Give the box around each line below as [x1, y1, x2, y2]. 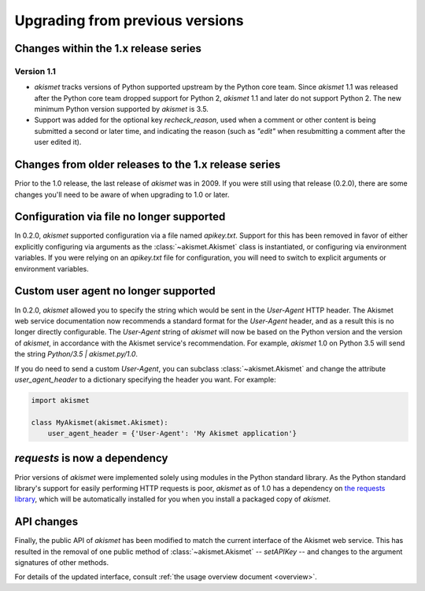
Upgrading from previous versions [14, 12, 244, 29]
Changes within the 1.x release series [14, 42, 202, 55]
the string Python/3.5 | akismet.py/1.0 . [14, 349, 138, 359]
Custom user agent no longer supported [14, 284, 216, 298]
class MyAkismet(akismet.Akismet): [31, 418, 168, 427]
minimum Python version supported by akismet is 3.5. [34, 105, 209, 114]
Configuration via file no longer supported [14, 210, 226, 223]
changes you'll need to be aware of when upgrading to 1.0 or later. [14, 190, 230, 199]
